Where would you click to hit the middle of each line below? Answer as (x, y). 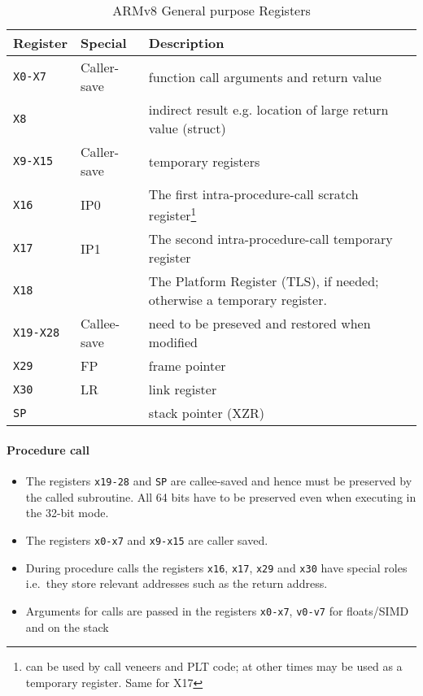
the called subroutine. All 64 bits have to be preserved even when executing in (221, 496)
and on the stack (67, 626)
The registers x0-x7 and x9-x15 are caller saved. (147, 539)
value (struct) (187, 128)
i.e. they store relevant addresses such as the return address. (177, 583)
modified (173, 342)
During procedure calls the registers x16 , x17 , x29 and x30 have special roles (216, 567)
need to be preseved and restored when (259, 324)
